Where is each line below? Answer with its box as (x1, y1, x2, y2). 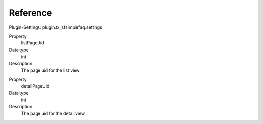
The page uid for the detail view (21, 110, 85, 117)
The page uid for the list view (21, 67, 80, 73)
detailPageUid (21, 83, 50, 89)
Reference (9, 7, 52, 18)
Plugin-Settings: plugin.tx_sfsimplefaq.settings (9, 24, 102, 30)
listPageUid (21, 40, 44, 46)
